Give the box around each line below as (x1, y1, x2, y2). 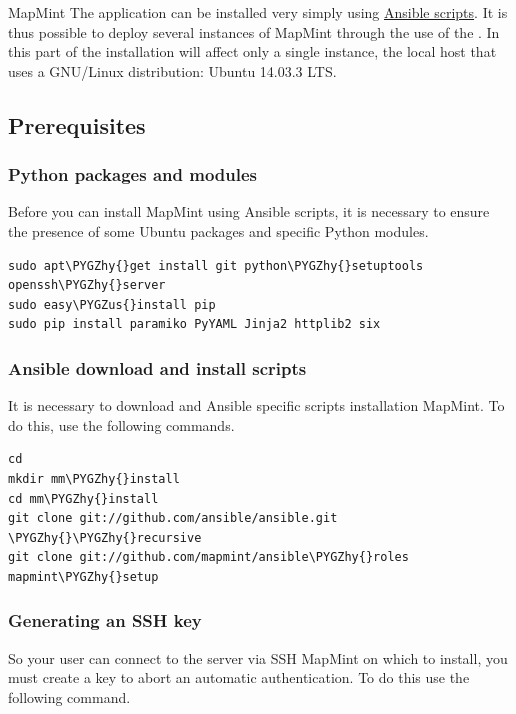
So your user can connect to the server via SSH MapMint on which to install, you (8, 647, 508, 668)
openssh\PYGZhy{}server (8, 278, 166, 293)
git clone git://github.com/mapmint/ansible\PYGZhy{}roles (8, 550, 409, 565)
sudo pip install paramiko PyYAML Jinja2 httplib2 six (8, 317, 381, 332)
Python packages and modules (8, 162, 258, 187)
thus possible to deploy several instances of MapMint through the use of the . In (8, 21, 500, 42)
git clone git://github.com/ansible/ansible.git (8, 511, 338, 526)
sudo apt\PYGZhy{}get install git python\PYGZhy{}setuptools (8, 258, 424, 273)
